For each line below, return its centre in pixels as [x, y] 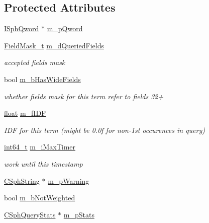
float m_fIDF [25, 113]
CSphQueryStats [30, 214]
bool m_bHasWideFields [42, 79]
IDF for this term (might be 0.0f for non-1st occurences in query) [104, 130]
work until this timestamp [43, 163]
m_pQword [65, 28]
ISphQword [22, 28]
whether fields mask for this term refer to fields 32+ [84, 96]
